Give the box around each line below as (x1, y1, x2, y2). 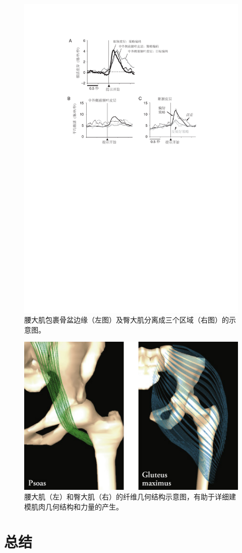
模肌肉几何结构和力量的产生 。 (24, 501, 123, 512)
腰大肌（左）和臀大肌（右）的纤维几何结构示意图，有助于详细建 (24, 491, 236, 502)
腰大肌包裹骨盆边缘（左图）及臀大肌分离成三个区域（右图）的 (24, 314, 229, 325)
